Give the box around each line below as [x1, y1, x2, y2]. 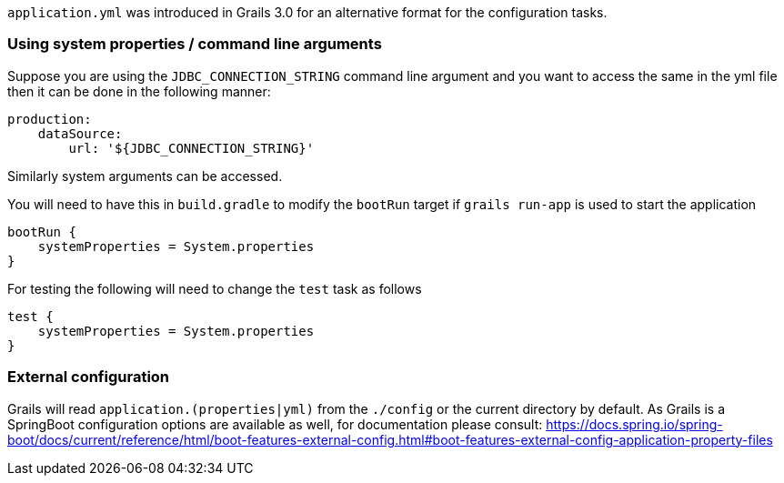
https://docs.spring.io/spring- [546, 416, 723, 432]
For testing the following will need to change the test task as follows [7, 280, 422, 297]
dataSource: [37, 126, 123, 141]
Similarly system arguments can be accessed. [7, 167, 283, 184]
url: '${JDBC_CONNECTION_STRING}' [68, 140, 315, 156]
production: [7, 111, 92, 126]
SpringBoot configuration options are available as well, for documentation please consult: [7, 416, 543, 432]
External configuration [7, 367, 170, 387]
